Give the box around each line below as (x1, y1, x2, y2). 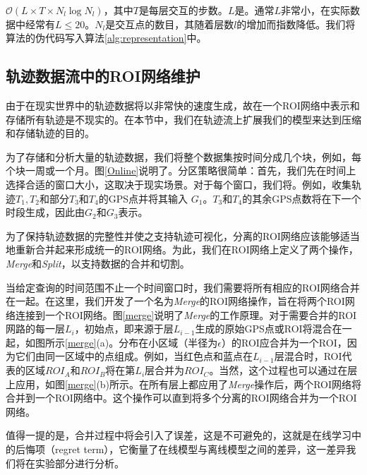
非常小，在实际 (280, 3, 350, 17)
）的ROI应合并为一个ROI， (221, 335, 347, 349)
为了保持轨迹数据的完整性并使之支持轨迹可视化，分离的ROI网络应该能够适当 (6, 228, 360, 243)
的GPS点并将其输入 (98, 191, 188, 205)
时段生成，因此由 (6, 205, 85, 220)
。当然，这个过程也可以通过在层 (209, 363, 358, 378)
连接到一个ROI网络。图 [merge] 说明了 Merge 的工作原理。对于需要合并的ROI (15, 307, 357, 322)
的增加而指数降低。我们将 (236, 16, 356, 31)
